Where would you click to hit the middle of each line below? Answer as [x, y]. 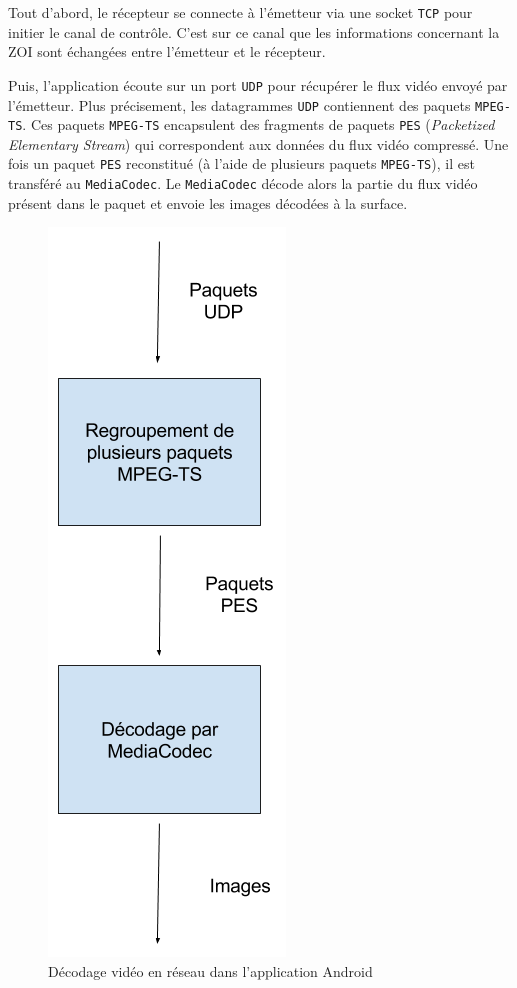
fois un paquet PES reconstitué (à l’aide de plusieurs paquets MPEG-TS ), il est [241, 163]
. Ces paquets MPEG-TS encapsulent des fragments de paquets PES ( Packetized [258, 124]
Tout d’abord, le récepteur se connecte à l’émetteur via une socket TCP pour [240, 12]
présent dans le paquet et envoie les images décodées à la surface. [208, 202]
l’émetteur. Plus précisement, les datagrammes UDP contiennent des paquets [239, 104]
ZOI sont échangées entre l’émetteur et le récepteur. [167, 51]
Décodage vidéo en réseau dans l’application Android [210, 970]
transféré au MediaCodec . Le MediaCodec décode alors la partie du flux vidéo [243, 183]
